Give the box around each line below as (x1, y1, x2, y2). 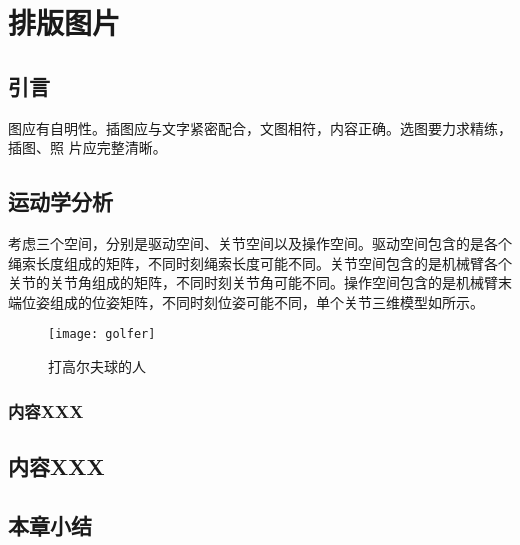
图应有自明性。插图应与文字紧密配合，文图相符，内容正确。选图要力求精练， (8, 117, 512, 138)
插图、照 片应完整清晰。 (8, 137, 167, 158)
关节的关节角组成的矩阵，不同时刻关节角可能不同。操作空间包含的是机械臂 (8, 272, 498, 293)
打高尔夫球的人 (48, 356, 146, 376)
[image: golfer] (48, 327, 156, 342)
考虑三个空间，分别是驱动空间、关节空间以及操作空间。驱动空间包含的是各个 (8, 232, 512, 253)
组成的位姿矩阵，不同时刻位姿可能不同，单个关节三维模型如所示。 (49, 291, 484, 312)
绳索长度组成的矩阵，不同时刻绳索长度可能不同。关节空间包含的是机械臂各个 (8, 252, 512, 273)
